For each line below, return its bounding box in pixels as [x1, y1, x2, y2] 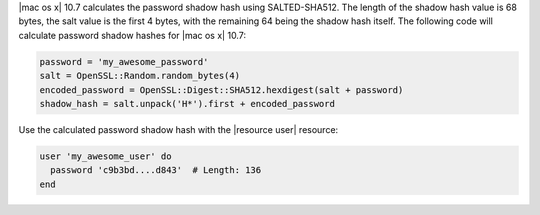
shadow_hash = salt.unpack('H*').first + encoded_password [39, 98, 335, 109]
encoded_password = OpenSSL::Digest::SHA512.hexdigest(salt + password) [39, 84, 404, 95]
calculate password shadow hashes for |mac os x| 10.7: [18, 29, 247, 41]
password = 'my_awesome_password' [39, 56, 209, 67]
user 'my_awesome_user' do [39, 150, 172, 162]
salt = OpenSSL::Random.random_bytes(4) [39, 70, 240, 82]
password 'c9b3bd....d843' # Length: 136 [50, 165, 262, 176]
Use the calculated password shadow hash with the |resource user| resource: [18, 123, 339, 135]
